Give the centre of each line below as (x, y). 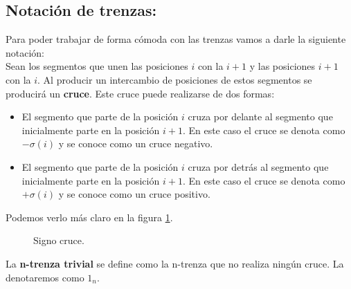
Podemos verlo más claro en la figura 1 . (89, 217)
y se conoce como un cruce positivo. (134, 194)
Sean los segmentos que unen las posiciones (97, 66)
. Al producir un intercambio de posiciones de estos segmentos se (175, 79)
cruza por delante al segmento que (260, 116)
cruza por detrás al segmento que (258, 166)
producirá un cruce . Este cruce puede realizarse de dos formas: (140, 93)
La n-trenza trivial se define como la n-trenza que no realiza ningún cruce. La (175, 263)
